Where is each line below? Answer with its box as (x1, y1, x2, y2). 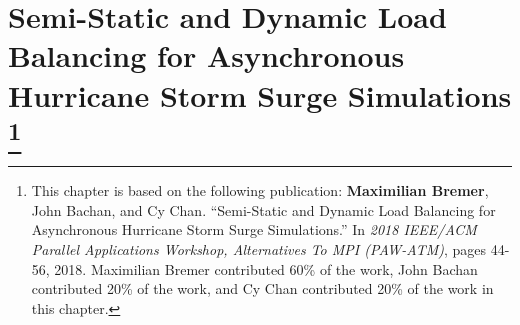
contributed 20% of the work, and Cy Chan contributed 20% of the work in (31, 278, 494, 299)
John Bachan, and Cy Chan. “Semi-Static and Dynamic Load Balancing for (31, 199, 496, 220)
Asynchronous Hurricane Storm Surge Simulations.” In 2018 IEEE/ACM (31, 219, 477, 240)
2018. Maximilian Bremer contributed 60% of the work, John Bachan (54, 258, 478, 279)
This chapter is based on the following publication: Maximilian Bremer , (31, 180, 489, 201)
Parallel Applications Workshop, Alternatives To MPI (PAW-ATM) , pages (31, 238, 487, 259)
